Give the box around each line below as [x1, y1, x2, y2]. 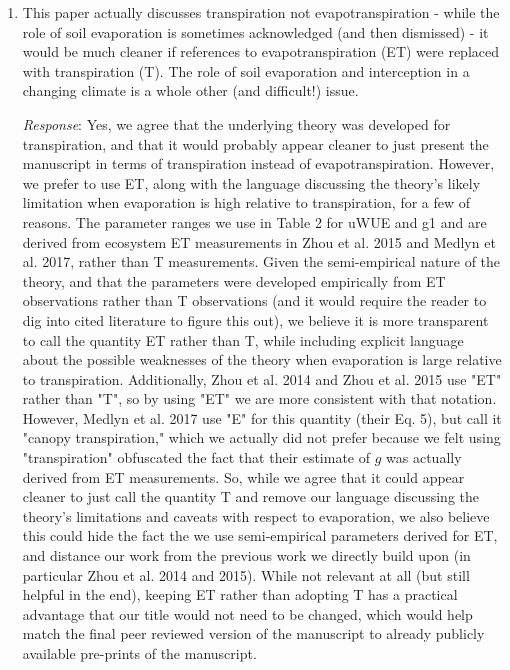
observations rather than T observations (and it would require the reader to [22, 290, 487, 311]
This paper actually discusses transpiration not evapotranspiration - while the [22, 2, 500, 22]
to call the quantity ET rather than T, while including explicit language [22, 329, 464, 350]
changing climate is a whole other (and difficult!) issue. [22, 80, 359, 101]
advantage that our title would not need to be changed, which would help [22, 603, 473, 624]
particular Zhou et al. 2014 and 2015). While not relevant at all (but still [22, 564, 470, 585]
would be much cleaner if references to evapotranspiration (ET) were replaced [22, 41, 500, 62]
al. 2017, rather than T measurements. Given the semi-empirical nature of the [22, 251, 501, 272]
